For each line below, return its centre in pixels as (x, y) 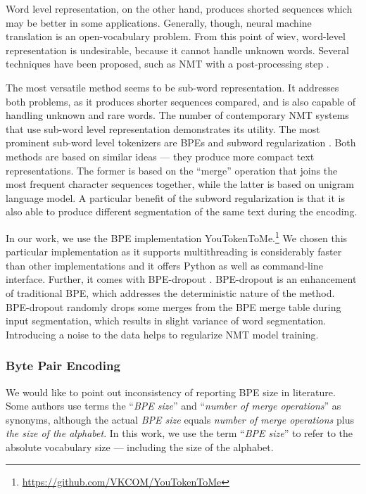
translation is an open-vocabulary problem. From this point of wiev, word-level (176, 36)
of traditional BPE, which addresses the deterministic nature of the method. (170, 292)
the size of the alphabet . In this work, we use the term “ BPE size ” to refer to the (179, 433)
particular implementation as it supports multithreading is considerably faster (174, 252)
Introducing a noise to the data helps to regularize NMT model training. (162, 334)
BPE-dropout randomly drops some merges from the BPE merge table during (173, 306)
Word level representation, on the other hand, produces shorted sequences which (179, 8)
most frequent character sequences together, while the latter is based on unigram (180, 184)
